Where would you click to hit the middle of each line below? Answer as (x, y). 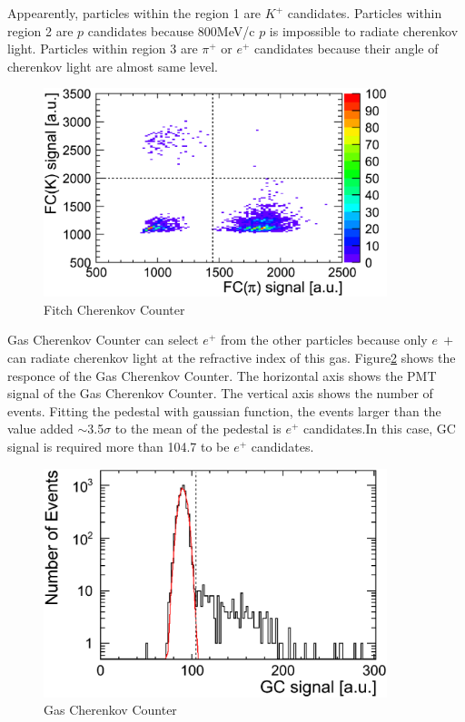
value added (40, 429)
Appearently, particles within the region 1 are (134, 13)
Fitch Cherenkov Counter (114, 309)
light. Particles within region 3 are (103, 49)
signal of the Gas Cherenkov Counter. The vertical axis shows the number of (220, 393)
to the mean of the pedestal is (198, 429)
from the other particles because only (324, 340)
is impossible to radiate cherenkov (364, 30)
